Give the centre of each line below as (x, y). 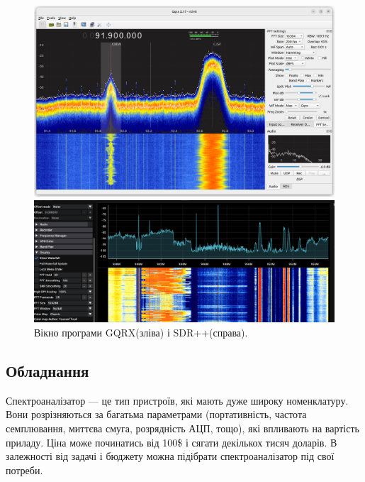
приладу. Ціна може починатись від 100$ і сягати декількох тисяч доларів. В (172, 442)
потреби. (24, 470)
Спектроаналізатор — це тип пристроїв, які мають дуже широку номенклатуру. (177, 400)
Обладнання (47, 370)
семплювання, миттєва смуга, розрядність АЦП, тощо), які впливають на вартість (182, 428)
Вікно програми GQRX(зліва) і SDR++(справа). (141, 332)
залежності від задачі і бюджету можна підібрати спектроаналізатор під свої (170, 456)
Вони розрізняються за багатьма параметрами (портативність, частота (156, 414)
